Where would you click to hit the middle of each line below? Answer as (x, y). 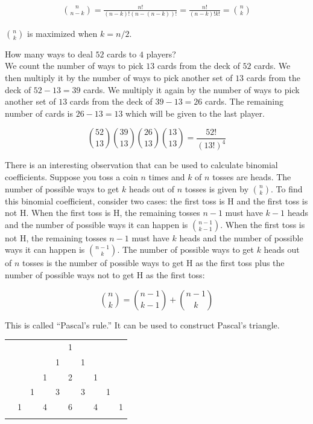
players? (161, 54)
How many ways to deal (49, 54)
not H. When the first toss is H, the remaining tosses (103, 213)
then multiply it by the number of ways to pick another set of (119, 78)
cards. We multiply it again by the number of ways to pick (191, 89)
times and (167, 176)
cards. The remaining (244, 101)
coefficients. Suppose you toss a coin (71, 176)
